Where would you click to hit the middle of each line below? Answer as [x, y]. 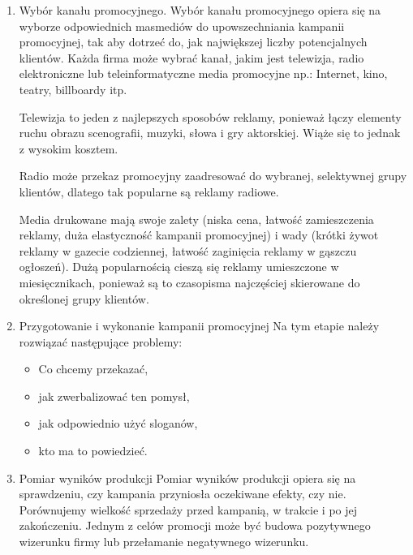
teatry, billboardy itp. [73, 89]
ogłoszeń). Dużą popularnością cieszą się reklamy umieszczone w [179, 267]
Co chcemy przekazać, [93, 369]
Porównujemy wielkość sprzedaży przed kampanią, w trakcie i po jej [188, 509]
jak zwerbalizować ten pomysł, [114, 396]
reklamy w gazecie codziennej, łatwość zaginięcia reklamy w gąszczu [188, 250]
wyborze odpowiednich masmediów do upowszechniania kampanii [182, 26]
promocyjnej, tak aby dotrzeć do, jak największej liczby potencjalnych [193, 42]
